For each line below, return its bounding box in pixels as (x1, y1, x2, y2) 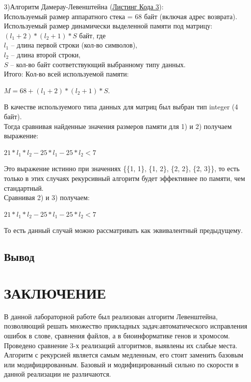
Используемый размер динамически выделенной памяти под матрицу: (4, 21, 213, 31)
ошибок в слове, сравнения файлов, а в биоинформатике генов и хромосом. (4, 330, 230, 340)
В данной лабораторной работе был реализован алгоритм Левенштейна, (4, 311, 218, 321)
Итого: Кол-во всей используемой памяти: (4, 69, 129, 79)
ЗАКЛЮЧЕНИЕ (4, 282, 106, 303)
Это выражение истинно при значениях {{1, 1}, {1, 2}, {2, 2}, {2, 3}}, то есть (4, 163, 240, 174)
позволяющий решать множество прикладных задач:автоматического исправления (4, 321, 248, 331)
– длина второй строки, (11, 49, 81, 59)
